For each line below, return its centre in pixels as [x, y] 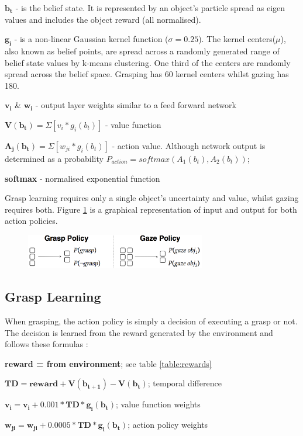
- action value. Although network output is [189, 145]
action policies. [31, 221]
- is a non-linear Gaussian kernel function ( [91, 39]
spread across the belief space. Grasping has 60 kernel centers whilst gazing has [147, 74]
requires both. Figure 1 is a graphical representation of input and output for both [151, 209]
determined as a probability [54, 158]
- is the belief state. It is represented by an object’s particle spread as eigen [150, 8]
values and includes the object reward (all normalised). [103, 19]
